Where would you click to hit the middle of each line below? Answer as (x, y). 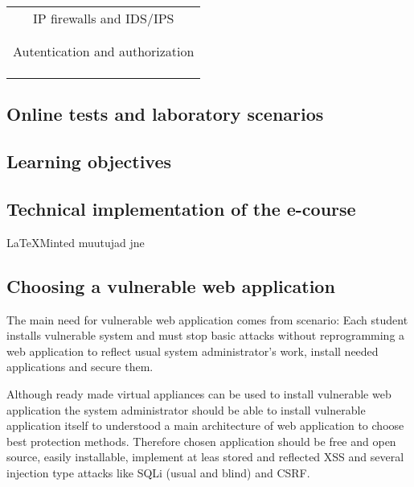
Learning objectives (89, 161)
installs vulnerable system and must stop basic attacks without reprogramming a (206, 335)
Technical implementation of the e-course (181, 208)
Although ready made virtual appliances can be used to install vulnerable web (199, 393)
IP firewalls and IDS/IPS (103, 18)
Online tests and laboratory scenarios (165, 114)
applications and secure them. (80, 367)
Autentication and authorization (104, 51)
